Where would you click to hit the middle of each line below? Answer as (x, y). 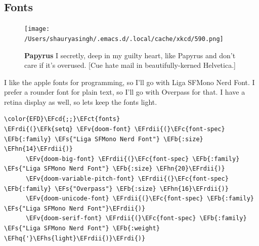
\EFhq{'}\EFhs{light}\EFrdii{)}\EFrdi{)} (75, 238)
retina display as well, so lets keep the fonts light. (81, 101)
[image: (37, 29)
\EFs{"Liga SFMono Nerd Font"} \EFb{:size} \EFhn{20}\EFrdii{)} (115, 169)
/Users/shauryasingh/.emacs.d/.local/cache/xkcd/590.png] (124, 39)
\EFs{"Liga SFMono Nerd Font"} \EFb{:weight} (82, 229)
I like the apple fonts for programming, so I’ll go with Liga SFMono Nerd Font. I (129, 82)
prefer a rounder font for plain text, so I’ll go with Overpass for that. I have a (125, 92)
